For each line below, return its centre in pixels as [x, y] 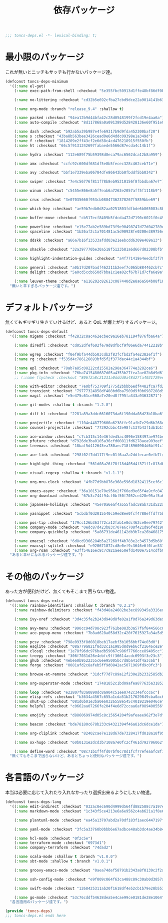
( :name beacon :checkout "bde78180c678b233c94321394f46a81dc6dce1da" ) [89, 724]
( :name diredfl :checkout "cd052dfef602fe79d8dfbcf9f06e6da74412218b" [89, 346]
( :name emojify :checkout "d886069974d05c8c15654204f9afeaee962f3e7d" [89, 715]
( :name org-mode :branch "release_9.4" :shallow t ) [69, 109]
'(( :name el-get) [28, 86]
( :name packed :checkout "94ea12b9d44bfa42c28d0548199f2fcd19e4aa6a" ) [89, 118]
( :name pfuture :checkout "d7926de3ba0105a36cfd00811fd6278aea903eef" [89, 441]
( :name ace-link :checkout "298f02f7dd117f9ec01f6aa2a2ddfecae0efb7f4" [90, 455]
